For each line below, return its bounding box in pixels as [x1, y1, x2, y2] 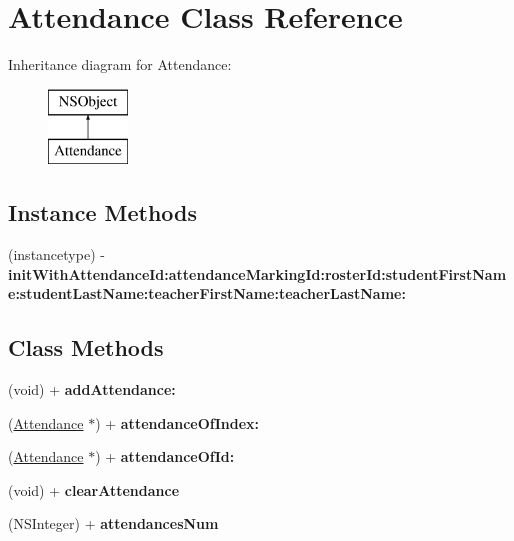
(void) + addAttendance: [8, 379, 176, 400]
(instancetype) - [8, 244, 105, 265]
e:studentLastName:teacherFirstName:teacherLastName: [8, 283, 406, 304]
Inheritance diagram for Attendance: [8, 54, 232, 75]
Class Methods [8, 332, 164, 363]
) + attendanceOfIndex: [95, 412, 260, 433]
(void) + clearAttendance [8, 479, 180, 500]
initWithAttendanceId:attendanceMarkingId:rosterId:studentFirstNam [8, 263, 507, 284]
